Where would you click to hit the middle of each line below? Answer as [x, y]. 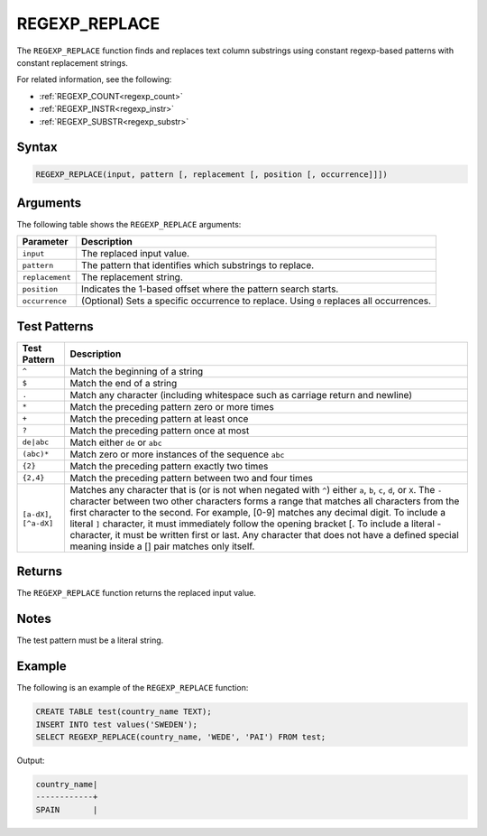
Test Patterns [55, 326]
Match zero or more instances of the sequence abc [177, 454]
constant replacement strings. [72, 62]
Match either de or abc [116, 442]
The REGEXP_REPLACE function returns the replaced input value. [137, 593]
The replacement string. [133, 277]
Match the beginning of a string [137, 371]
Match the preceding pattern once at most [160, 431]
